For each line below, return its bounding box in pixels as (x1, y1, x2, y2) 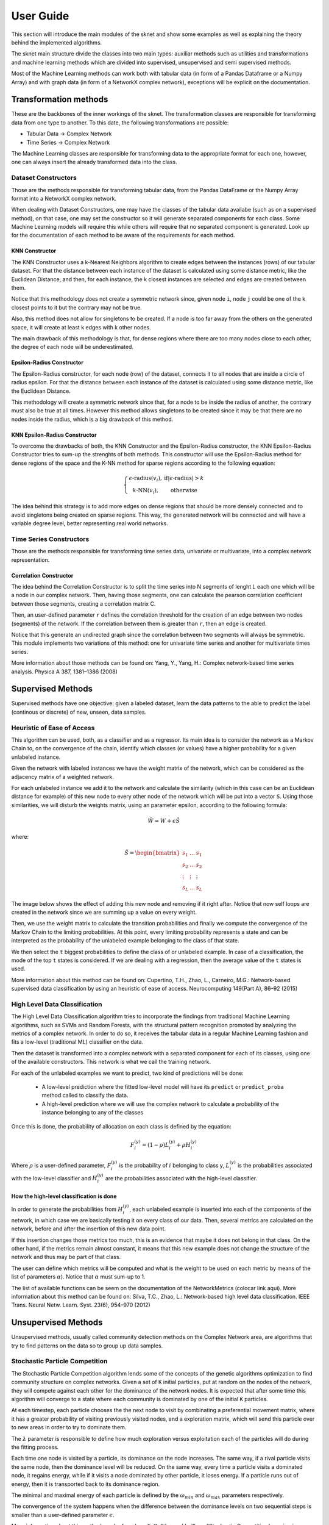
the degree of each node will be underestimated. (11, 343, 134, 351)
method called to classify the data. (41, 1092, 129, 1099)
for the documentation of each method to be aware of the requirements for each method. (11, 232, 235, 239)
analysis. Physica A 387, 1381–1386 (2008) (11, 668, 118, 675)
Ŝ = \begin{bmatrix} (124, 849, 180, 856)
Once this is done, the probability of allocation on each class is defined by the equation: (11, 1122, 232, 1130)
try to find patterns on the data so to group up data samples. (11, 1342, 163, 1349)
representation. (11, 556, 50, 564)
